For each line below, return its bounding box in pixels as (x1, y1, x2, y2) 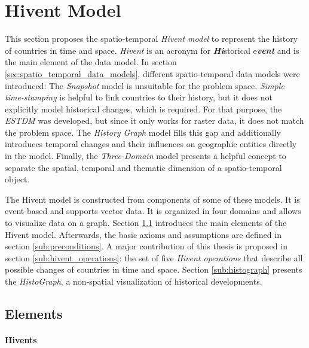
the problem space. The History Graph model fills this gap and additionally (5, 126, 281, 138)
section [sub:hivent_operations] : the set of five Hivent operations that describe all (5, 251, 303, 264)
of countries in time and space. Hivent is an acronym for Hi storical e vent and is (5, 44, 299, 56)
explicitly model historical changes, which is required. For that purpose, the (5, 102, 282, 115)
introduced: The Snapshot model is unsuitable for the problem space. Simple (5, 79, 284, 91)
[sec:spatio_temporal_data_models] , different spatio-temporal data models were (5, 67, 300, 80)
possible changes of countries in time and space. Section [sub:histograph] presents (5, 263, 302, 276)
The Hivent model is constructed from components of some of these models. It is (5, 193, 300, 205)
